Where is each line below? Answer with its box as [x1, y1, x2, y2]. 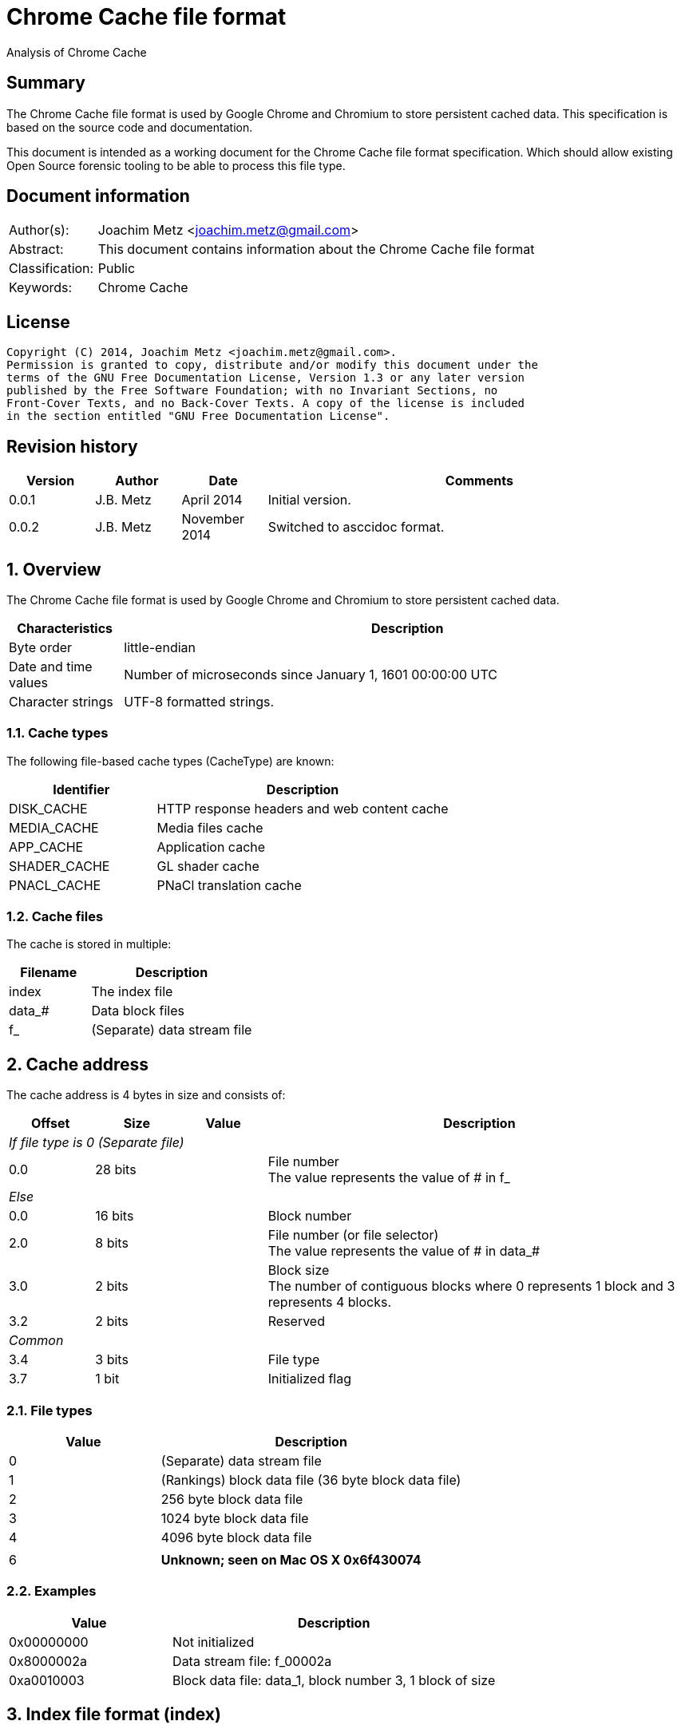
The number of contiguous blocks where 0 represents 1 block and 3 [267, 1278, 675, 1295]
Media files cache [156, 819, 263, 836]
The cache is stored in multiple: [6, 937, 172, 952]
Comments [445, 473, 513, 489]
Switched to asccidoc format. [267, 519, 445, 536]
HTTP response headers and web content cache [156, 800, 449, 817]
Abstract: [9, 241, 64, 258]
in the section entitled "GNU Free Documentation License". [6, 409, 390, 423]
